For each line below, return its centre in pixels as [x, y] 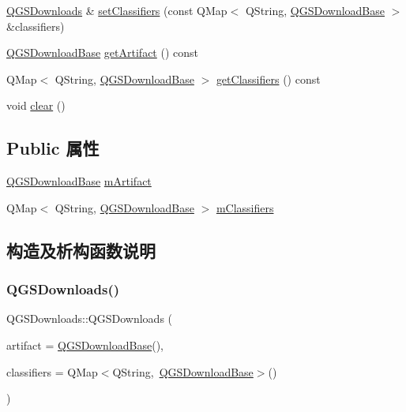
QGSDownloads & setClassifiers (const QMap [117, 10]
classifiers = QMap [52, 371]
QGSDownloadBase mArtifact [79, 181]
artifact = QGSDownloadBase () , [85, 345]
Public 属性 [53, 148]
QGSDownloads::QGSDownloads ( [89, 318]
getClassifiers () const [268, 79]
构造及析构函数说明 [81, 250]
